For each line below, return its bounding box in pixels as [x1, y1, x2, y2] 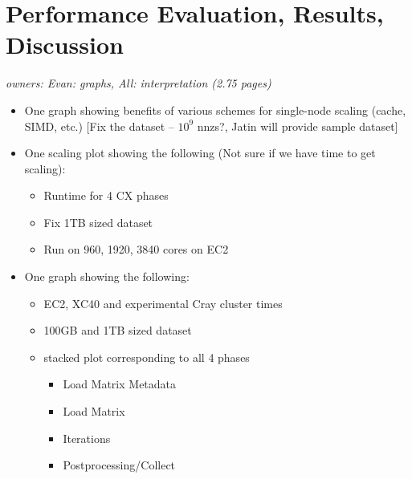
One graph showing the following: [24, 268, 190, 285]
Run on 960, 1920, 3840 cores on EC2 [43, 241, 229, 258]
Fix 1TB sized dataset [43, 213, 153, 230]
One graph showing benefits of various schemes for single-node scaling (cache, [24, 101, 406, 118]
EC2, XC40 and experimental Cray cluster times [43, 294, 283, 311]
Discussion [6, 28, 124, 61]
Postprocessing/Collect [63, 457, 176, 473]
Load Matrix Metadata [63, 375, 177, 392]
